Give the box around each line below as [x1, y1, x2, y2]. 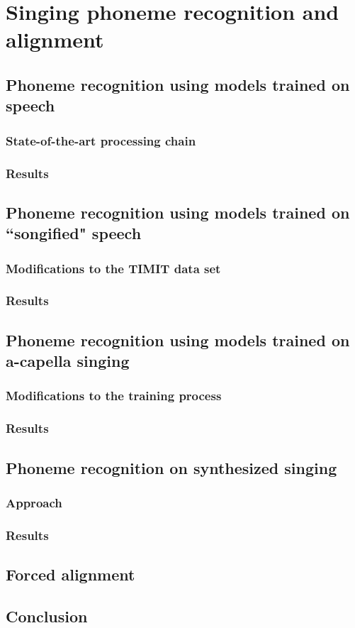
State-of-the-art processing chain [6, 131, 196, 149]
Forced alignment [6, 563, 135, 585]
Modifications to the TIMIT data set [6, 259, 221, 277]
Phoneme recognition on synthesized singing [6, 456, 337, 478]
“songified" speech [6, 222, 142, 244]
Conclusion [6, 605, 88, 627]
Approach [6, 493, 62, 511]
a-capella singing [6, 350, 130, 372]
